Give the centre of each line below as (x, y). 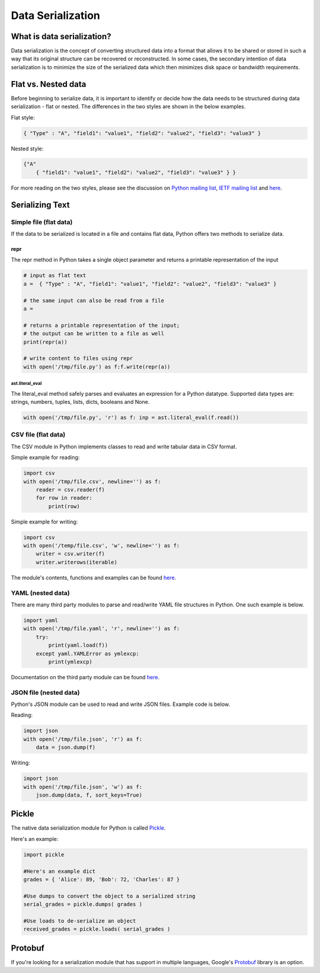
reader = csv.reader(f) (70, 489)
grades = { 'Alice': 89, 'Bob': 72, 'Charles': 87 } (102, 879)
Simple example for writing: (44, 522)
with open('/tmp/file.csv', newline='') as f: (92, 481)
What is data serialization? (61, 36)
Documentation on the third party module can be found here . (85, 677)
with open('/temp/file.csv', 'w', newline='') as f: (102, 546)
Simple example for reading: (45, 457)
